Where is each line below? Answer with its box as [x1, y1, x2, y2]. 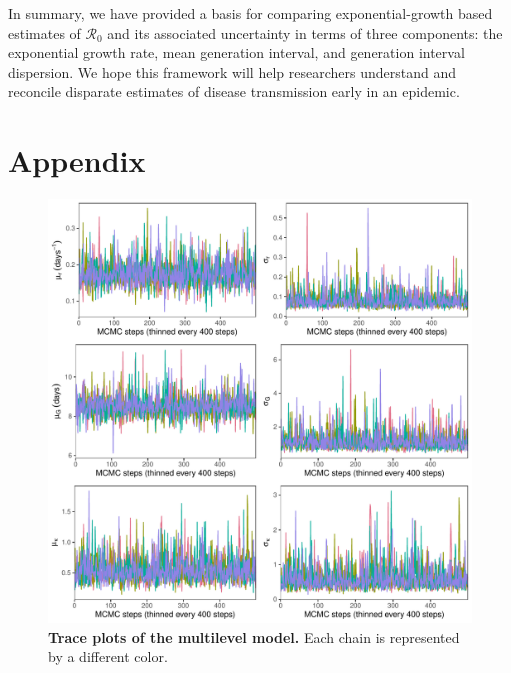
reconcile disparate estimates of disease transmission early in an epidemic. [8, 81, 460, 102]
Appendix [8, 140, 146, 181]
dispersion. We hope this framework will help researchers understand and [8, 61, 456, 82]
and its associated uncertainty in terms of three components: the [107, 22, 503, 43]
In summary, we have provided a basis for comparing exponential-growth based [8, 3, 493, 23]
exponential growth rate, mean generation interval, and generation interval [8, 42, 465, 63]
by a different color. [48, 646, 168, 667]
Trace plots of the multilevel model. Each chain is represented [48, 626, 460, 647]
